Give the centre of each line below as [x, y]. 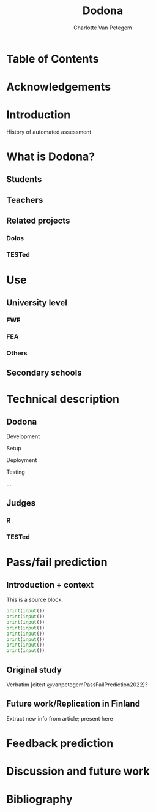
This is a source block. [35, 600]
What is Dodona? [51, 157]
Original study [34, 670]
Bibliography [39, 799]
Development [23, 436]
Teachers [25, 200]
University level [37, 302]
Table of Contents [53, 59]
